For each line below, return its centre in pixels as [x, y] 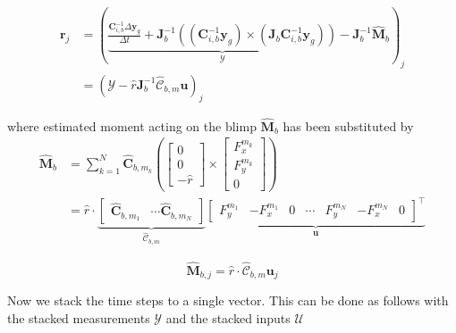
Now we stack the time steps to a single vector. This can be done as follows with [228, 300]
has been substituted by [348, 125]
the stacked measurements [79, 317]
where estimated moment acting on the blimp [132, 125]
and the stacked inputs [228, 317]
